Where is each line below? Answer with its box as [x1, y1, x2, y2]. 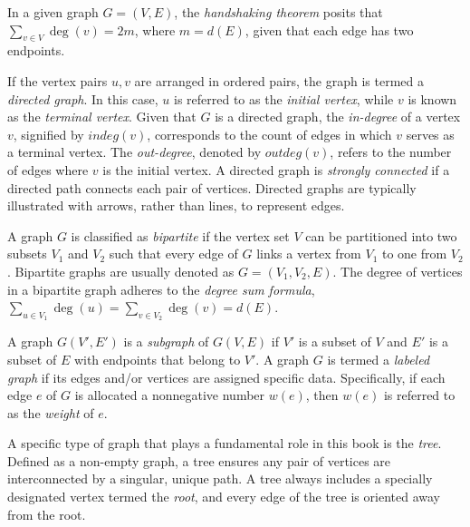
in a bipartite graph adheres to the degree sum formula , [7, 279, 315, 298]
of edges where [7, 160, 89, 179]
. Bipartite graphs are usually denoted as [7, 261, 235, 280]
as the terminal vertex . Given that [7, 107, 197, 126]
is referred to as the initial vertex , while [173, 89, 394, 108]
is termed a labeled [327, 349, 430, 368]
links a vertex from [256, 244, 361, 263]
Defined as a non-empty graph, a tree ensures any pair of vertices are [7, 451, 391, 470]
